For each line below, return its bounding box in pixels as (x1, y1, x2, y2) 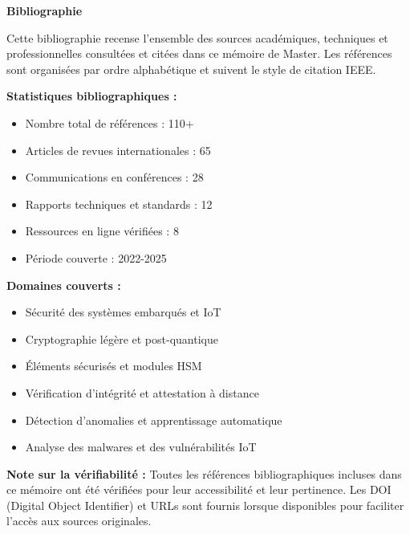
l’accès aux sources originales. (6, 512, 152, 529)
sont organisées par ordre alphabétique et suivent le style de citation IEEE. (6, 60, 376, 77)
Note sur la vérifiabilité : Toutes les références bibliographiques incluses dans (6, 465, 402, 482)
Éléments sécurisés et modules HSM (25, 357, 202, 374)
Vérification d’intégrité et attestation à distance (25, 384, 259, 401)
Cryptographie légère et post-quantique (25, 330, 218, 347)
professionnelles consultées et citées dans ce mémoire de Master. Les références (6, 45, 392, 62)
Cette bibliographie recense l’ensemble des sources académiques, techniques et (6, 29, 388, 46)
